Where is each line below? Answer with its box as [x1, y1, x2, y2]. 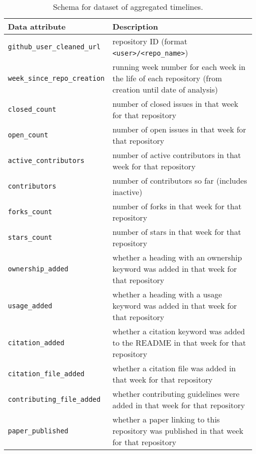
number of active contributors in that [112, 149, 241, 161]
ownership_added [8, 264, 68, 273]
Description [112, 21, 158, 32]
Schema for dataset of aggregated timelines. [53, 1, 203, 12]
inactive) [112, 186, 142, 197]
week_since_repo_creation [8, 74, 105, 82]
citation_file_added [8, 370, 85, 378]
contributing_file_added [8, 395, 101, 403]
